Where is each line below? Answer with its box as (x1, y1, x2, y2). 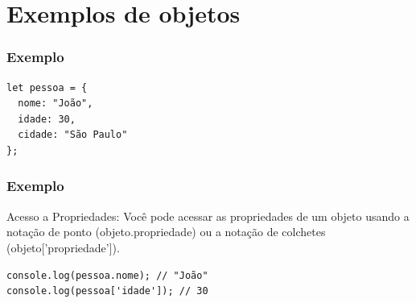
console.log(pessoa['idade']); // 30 (6, 285, 208, 297)
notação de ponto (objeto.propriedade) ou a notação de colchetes (6, 223, 326, 240)
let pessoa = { (6, 81, 88, 93)
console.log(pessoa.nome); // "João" (6, 269, 208, 281)
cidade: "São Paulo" (18, 129, 128, 141)
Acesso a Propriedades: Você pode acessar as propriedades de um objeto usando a (6, 207, 410, 224)
